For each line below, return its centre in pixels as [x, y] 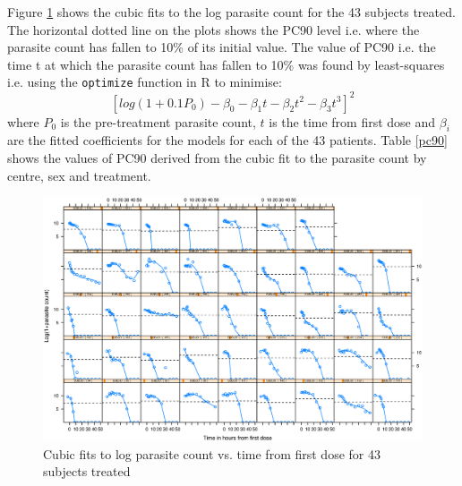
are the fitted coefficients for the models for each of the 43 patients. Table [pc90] [227, 140]
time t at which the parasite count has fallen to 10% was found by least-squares [226, 64]
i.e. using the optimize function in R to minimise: [145, 82]
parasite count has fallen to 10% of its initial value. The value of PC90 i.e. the [222, 47]
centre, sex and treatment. [79, 175]
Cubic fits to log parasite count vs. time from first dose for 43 [212, 453]
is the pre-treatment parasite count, [158, 121]
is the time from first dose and [352, 121]
